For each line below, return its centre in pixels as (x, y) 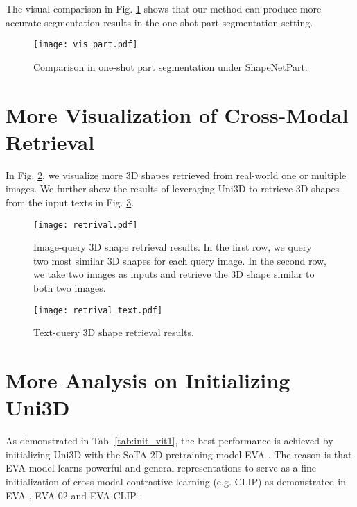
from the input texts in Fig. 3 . (70, 202)
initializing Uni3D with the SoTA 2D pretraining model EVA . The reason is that (179, 454)
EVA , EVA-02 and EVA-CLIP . (74, 495)
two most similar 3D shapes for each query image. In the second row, (180, 260)
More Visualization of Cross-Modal (177, 114)
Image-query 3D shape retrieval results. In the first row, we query (173, 247)
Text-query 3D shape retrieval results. (114, 332)
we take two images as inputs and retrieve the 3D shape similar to (174, 274)
